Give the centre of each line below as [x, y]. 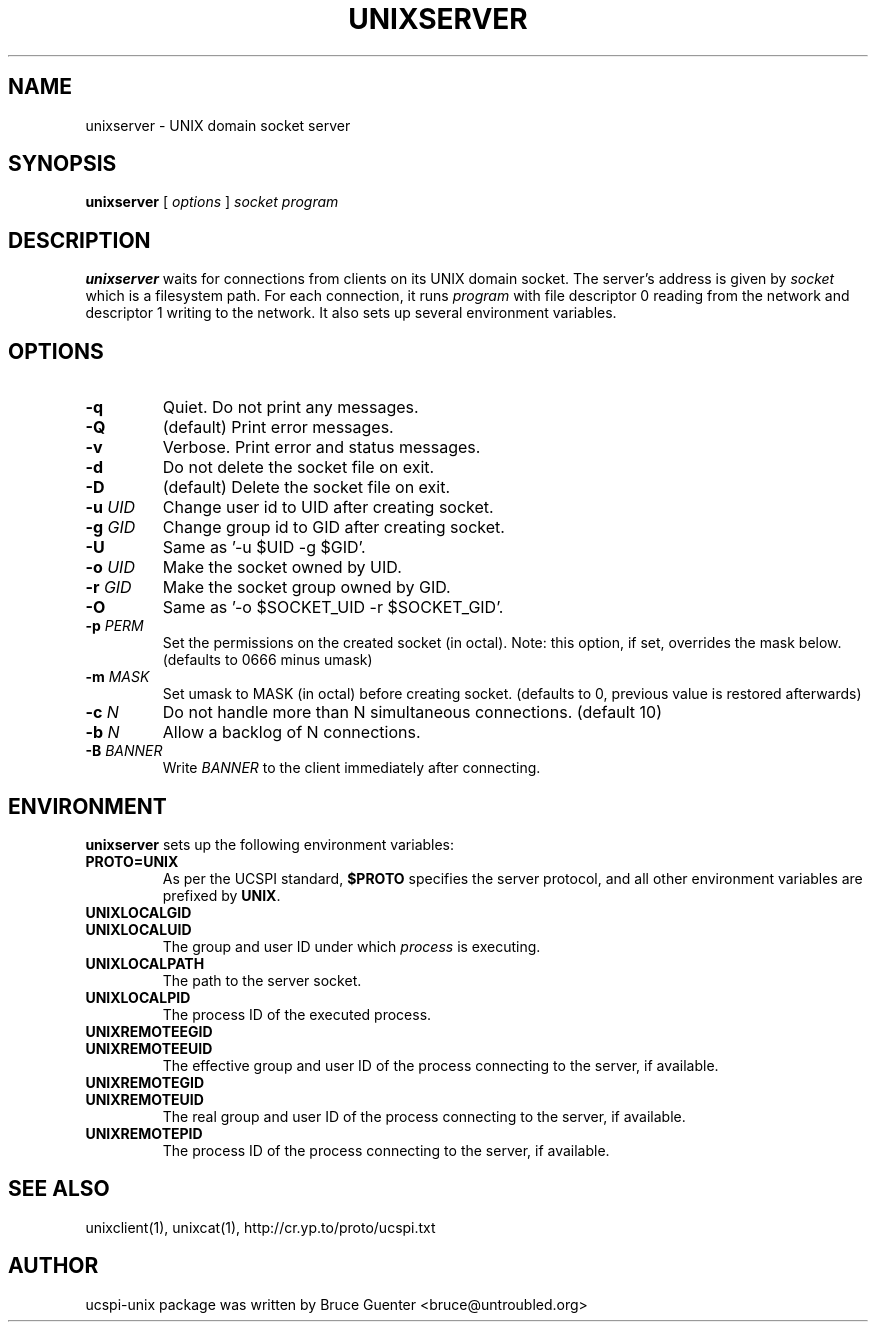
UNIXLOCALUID [138, 929]
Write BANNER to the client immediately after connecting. [351, 768]
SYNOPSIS [62, 164]
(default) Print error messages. [278, 427]
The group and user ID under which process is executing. [351, 946]
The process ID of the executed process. [297, 1014]
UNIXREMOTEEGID [149, 1031]
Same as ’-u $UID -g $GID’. [264, 547]
